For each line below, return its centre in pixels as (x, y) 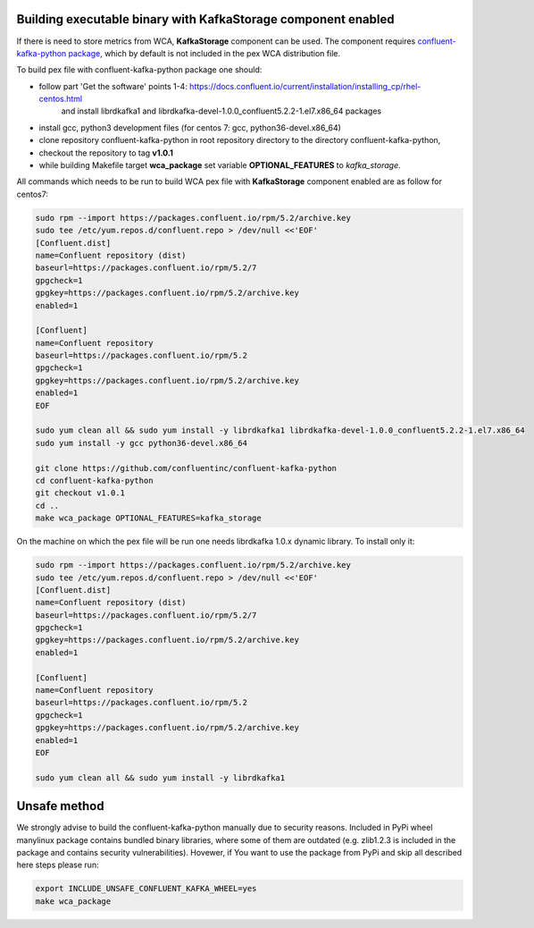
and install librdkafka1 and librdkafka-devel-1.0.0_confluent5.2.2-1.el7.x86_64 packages (221, 111)
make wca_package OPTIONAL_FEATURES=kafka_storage (149, 518)
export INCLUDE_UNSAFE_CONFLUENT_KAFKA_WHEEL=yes (146, 889)
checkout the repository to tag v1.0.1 (106, 153)
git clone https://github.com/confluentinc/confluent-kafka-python (186, 468)
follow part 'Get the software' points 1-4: (113, 86)
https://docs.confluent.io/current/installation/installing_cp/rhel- (305, 86)
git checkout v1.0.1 (80, 493)
